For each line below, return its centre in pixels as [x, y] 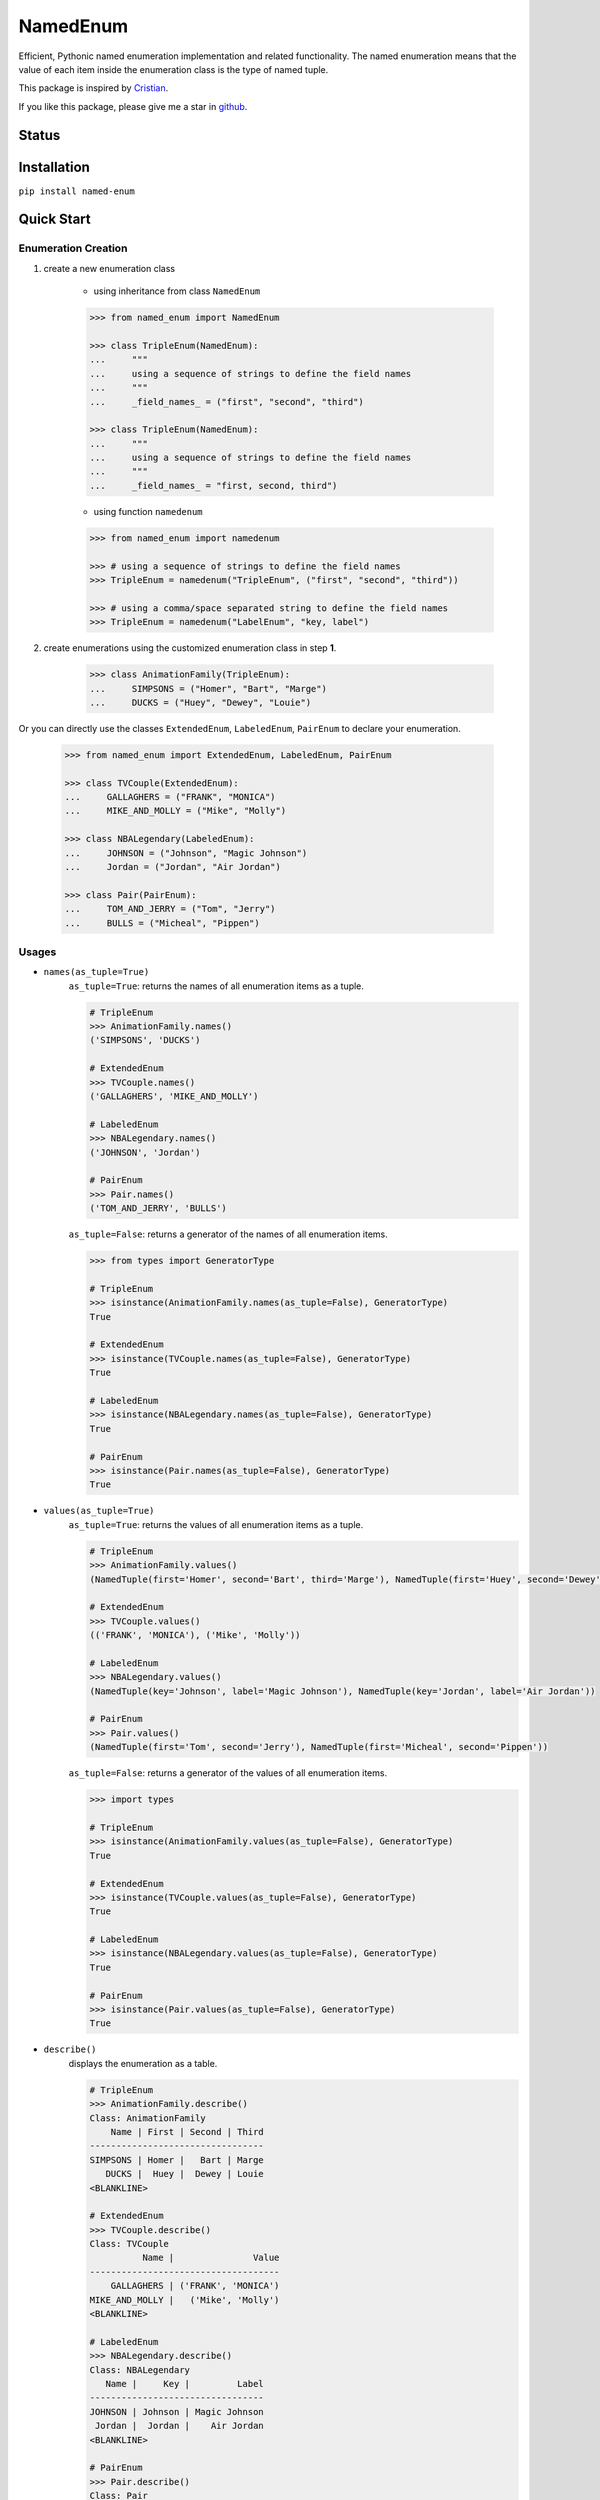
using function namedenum [148, 511]
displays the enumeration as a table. [143, 2063]
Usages [37, 952]
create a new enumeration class [109, 268]
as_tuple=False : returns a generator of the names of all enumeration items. [228, 1234]
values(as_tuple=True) [99, 1511]
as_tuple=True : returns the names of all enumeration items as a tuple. [216, 986]
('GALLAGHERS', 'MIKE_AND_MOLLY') [174, 1096]
